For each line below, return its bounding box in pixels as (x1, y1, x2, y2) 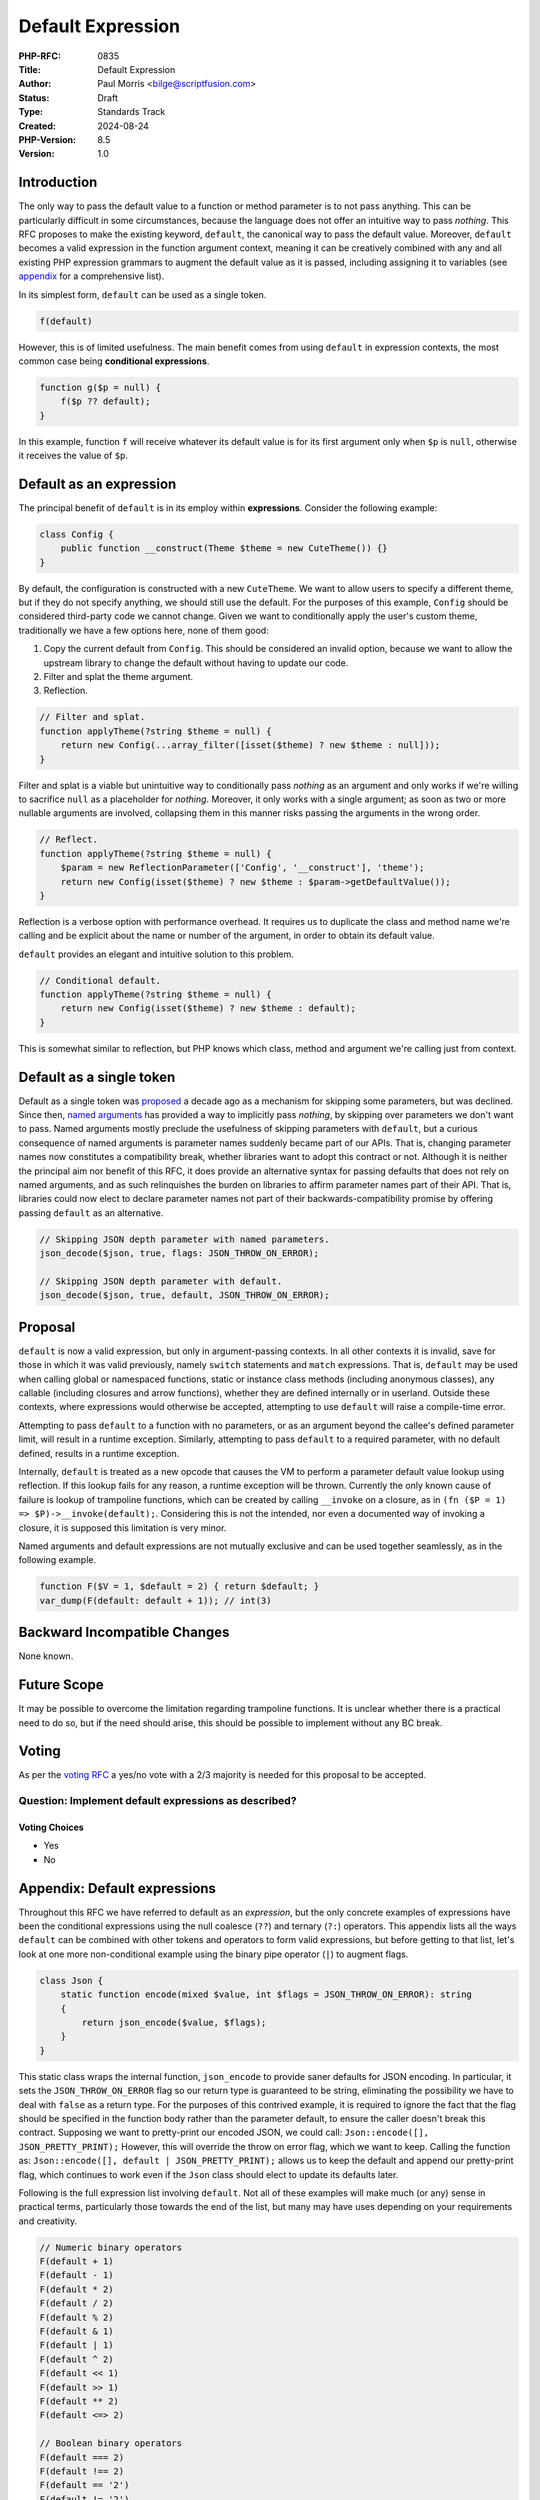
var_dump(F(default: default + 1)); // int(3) (39, 1595, 272, 1606)
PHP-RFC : (18, 50, 62, 62)
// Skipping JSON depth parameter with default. (39, 1275, 283, 1287)
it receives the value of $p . (18, 450, 129, 462)
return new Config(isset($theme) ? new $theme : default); (60, 1003, 357, 1014)
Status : (18, 91, 50, 104)
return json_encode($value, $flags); (81, 2017, 267, 2028)
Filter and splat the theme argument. (43, 671, 194, 683)
